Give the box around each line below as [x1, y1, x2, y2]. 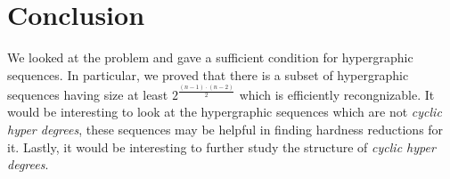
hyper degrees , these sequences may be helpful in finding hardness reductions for [7, 120, 444, 139]
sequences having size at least [7, 85, 168, 103]
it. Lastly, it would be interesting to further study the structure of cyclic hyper [7, 137, 436, 156]
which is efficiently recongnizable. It [239, 85, 435, 103]
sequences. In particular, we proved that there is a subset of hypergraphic [7, 65, 409, 84]
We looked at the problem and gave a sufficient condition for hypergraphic [7, 48, 413, 67]
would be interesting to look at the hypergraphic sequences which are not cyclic [7, 102, 442, 121]
